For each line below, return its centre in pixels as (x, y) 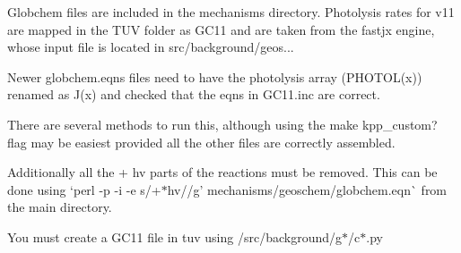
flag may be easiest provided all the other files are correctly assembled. (201, 142)
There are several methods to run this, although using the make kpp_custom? (222, 124)
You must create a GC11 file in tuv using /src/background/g (175, 236)
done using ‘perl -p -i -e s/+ (84, 189)
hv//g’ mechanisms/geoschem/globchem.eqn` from (307, 189)
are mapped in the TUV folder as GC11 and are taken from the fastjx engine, (221, 29)
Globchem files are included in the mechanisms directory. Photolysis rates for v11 (231, 12)
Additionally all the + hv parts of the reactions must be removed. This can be (222, 172)
